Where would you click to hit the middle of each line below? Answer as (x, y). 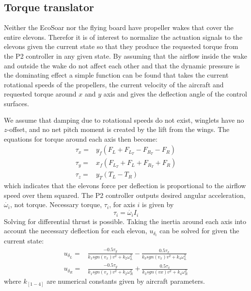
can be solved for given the (199, 231)
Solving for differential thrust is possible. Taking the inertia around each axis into (125, 221)
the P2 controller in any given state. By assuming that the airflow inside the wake (126, 56)
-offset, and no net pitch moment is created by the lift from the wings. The (118, 129)
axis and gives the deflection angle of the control (175, 94)
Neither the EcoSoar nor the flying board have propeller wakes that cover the (119, 27)
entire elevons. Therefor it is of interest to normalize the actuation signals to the (123, 37)
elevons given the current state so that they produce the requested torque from (121, 46)
